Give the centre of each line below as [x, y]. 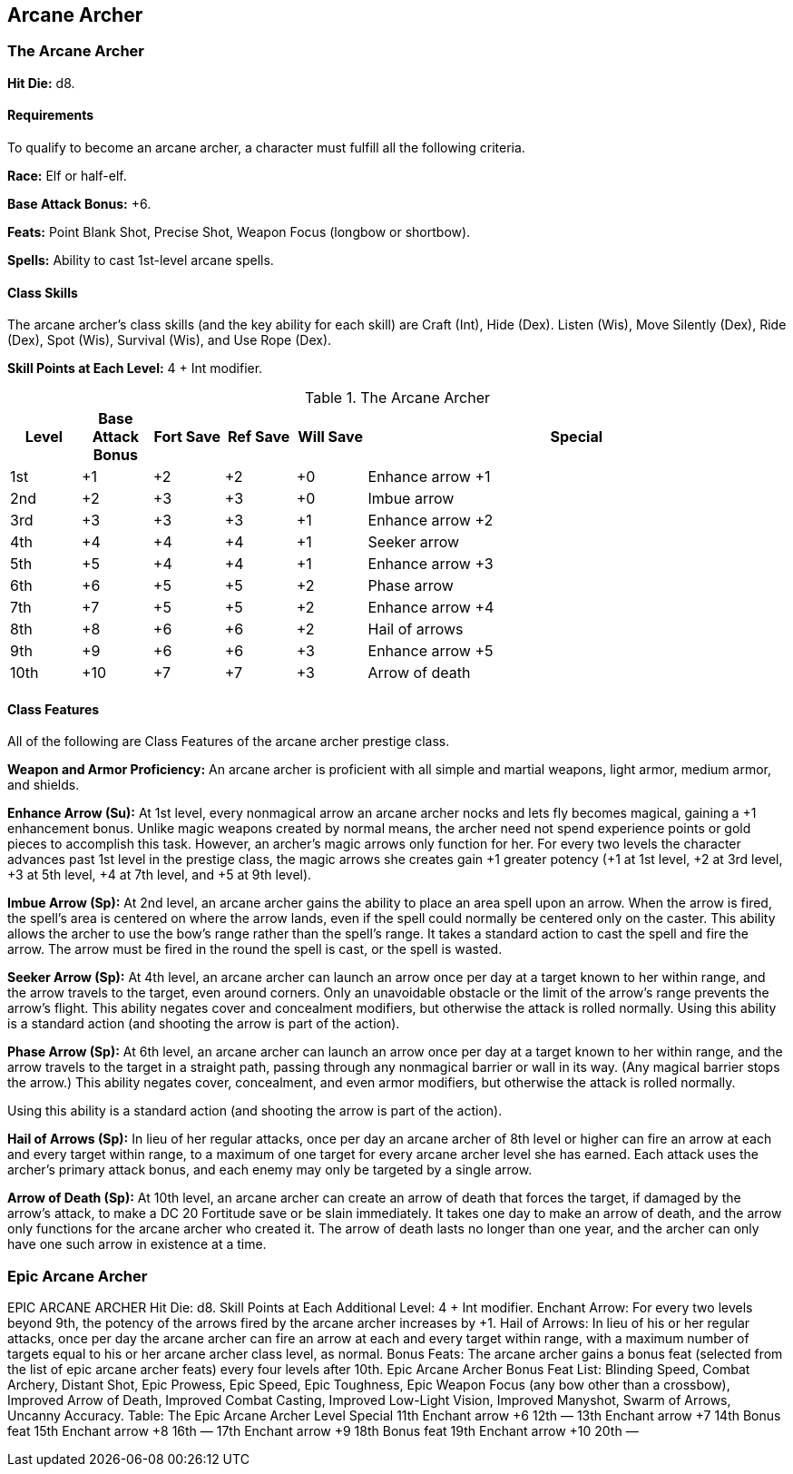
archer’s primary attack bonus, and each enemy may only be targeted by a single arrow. [270, 1170]
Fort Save [187, 437]
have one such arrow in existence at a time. [137, 1244]
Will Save [330, 437]
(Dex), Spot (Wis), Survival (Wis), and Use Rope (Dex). [170, 340]
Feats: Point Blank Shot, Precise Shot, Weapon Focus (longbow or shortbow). [239, 232]
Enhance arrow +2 [431, 521]
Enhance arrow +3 [431, 564]
